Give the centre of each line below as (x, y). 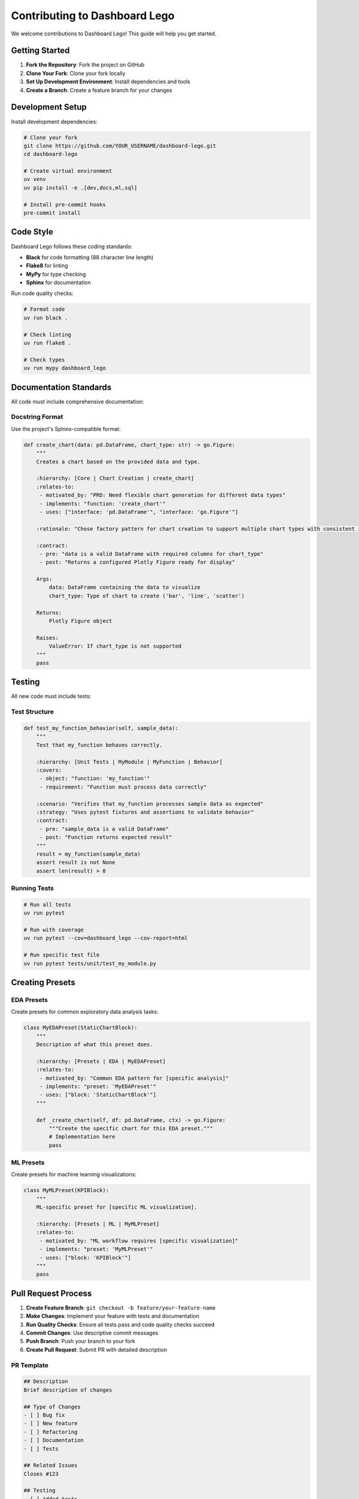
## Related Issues (51, 1465)
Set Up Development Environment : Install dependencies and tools (108, 82)
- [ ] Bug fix (44, 1415)
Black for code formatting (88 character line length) (90, 257)
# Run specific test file (62, 955)
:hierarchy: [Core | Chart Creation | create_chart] (115, 478)
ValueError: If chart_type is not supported (115, 646)
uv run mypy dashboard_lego (65, 368)
